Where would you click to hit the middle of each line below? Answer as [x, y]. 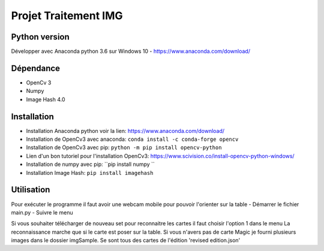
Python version [40, 37]
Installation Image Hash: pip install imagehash [90, 173]
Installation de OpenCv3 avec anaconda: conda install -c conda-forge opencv [132, 139]
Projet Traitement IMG [67, 16]
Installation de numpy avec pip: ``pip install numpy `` [91, 164]
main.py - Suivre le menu [42, 212]
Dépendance [35, 68]
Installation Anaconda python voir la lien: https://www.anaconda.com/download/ [125, 131]
